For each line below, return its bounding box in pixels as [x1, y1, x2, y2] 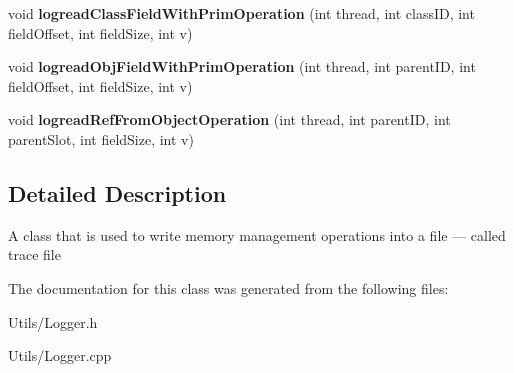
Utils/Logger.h [8, 311, 98, 332]
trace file [8, 244, 61, 265]
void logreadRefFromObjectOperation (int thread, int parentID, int [8, 109, 451, 130]
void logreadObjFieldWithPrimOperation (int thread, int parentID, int [8, 56, 476, 77]
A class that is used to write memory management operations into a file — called [8, 224, 506, 245]
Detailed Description [8, 177, 227, 208]
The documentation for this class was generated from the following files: [8, 277, 449, 298]
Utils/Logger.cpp [8, 345, 112, 366]
